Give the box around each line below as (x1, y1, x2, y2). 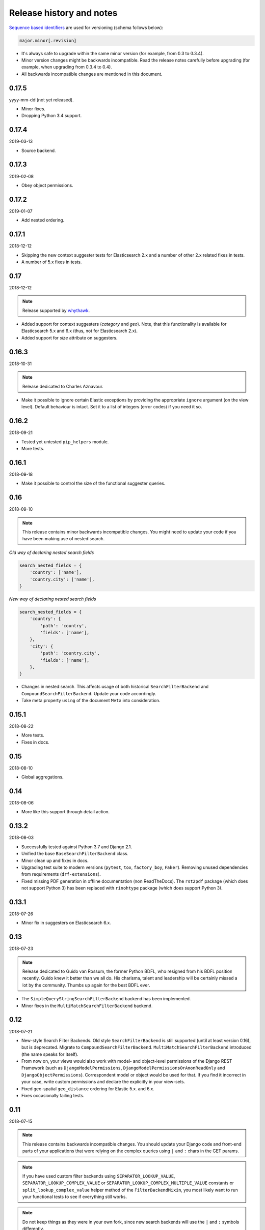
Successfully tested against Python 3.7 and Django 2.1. (21, 844, 132, 850)
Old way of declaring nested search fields (9, 549, 94, 555)
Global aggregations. (21, 774, 64, 780)
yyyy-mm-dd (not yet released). (9, 96, 74, 103)
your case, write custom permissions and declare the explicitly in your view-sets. (21, 1079, 185, 1085)
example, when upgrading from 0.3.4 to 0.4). (21, 64, 112, 70)
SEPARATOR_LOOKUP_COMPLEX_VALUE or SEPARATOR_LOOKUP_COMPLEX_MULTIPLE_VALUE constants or (22, 1180, 234, 1186)
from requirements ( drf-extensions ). (21, 871, 101, 877)
